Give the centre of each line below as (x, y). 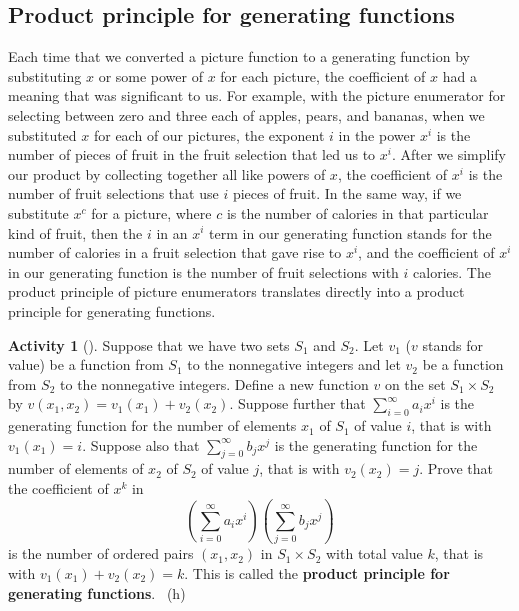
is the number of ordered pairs (101, 553)
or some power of (150, 75)
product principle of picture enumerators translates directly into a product (236, 291)
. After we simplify (448, 154)
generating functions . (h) (97, 592)
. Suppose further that (297, 403)
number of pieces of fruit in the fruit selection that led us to (192, 154)
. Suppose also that (141, 444)
